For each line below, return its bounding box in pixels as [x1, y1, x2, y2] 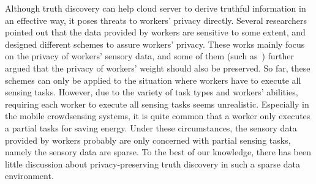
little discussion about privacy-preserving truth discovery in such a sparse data [5, 157, 300, 170]
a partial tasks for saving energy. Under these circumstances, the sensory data [5, 121, 297, 134]
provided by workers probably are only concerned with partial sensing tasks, [5, 133, 291, 146]
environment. [5, 169, 54, 182]
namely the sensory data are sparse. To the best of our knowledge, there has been [5, 145, 311, 158]
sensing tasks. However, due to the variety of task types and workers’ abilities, [5, 86, 298, 98]
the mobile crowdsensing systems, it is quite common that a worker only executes [5, 109, 310, 122]
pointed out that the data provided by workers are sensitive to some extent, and [5, 26, 306, 39]
